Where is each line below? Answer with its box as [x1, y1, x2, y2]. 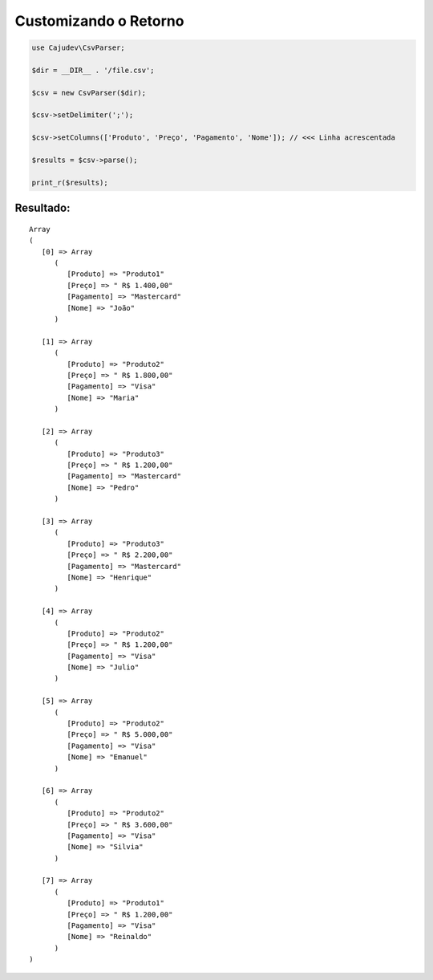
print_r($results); [31, 177, 108, 187]
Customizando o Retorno [14, 12, 184, 30]
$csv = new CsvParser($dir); [31, 88, 147, 97]
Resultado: [14, 201, 71, 215]
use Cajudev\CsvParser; [31, 43, 126, 52]
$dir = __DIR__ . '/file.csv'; [31, 65, 156, 75]
